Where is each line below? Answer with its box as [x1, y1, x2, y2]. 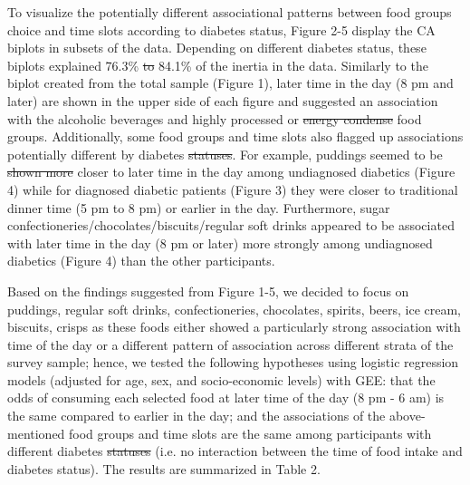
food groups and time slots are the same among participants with [69, 423, 432, 442]
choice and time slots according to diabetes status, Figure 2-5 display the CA [7, 20, 436, 39]
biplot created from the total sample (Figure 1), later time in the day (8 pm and [7, 73, 454, 92]
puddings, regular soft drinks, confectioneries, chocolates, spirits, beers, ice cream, [7, 299, 462, 318]
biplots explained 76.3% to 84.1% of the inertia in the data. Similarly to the [7, 55, 428, 74]
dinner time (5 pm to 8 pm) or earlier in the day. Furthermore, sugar [7, 198, 390, 217]
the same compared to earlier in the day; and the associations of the [7, 406, 386, 425]
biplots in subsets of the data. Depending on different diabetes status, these [7, 38, 427, 57]
